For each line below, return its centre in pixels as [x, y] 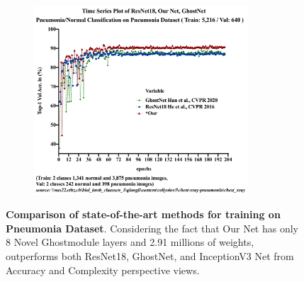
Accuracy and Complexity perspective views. [103, 270]
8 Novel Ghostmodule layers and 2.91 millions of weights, [130, 242]
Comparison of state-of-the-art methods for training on [143, 214]
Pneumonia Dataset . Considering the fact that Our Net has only [152, 228]
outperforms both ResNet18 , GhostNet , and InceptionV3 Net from [150, 256]
